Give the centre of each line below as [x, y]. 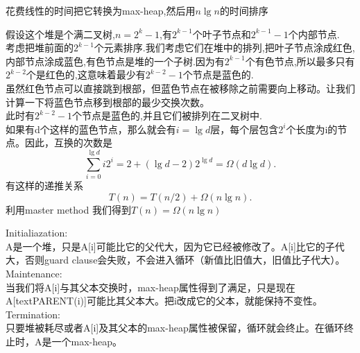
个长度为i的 [312, 129]
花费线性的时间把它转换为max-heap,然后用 [101, 10]
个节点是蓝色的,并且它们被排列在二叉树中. [167, 115]
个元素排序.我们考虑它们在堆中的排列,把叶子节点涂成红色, [224, 48]
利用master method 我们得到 [68, 209]
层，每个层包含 [245, 129]
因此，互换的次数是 [68, 143]
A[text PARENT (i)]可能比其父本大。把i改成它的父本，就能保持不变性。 [164, 301]
